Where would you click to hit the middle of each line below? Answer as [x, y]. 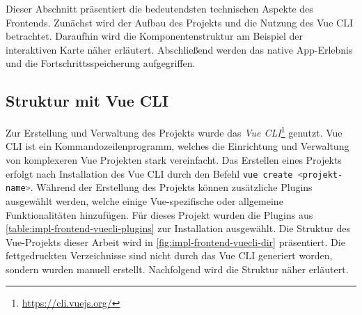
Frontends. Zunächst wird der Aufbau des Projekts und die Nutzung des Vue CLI [179, 22]
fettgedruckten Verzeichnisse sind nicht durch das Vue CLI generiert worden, [169, 255]
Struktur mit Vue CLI [87, 101]
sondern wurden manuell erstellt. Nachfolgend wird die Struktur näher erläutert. [177, 269]
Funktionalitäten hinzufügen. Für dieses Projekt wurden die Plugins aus [159, 214]
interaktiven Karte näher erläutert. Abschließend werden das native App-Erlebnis [179, 49]
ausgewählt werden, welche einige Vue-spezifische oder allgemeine [144, 200]
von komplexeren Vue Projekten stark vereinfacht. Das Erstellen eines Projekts [174, 160]
